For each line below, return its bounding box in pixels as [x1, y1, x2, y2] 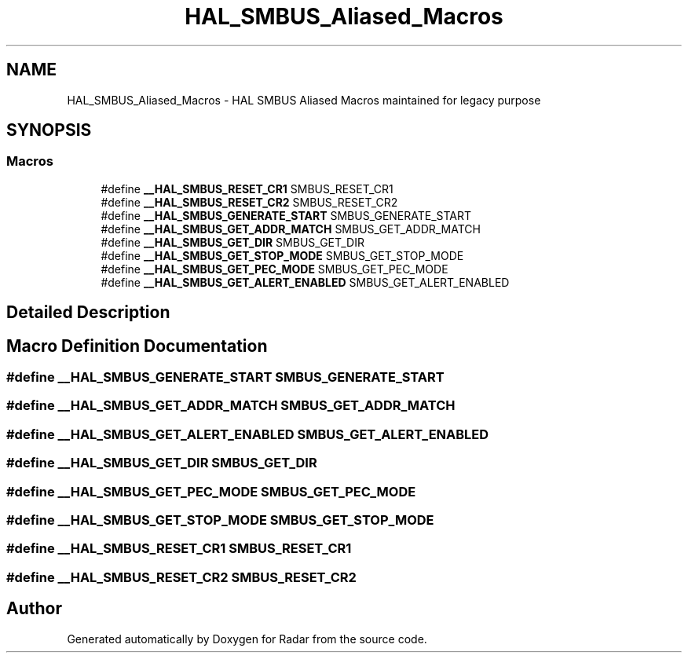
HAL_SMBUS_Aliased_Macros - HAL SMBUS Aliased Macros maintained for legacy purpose [67, 93, 541, 107]
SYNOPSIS [6, 120, 92, 141]
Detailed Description [6, 302, 170, 323]
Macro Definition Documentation [6, 335, 268, 356]
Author [6, 599, 62, 619]
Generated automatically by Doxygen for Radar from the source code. [67, 632, 427, 646]
